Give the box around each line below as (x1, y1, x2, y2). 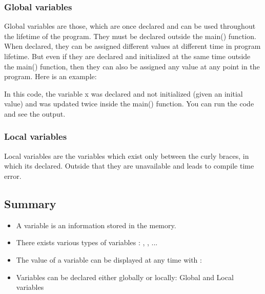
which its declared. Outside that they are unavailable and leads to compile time (4, 160, 254, 171)
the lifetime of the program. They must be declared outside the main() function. (4, 30, 256, 41)
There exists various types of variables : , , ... (16, 237, 158, 248)
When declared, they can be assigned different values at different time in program (4, 41, 261, 51)
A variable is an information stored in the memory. (16, 219, 176, 230)
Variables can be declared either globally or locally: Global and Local (16, 271, 234, 282)
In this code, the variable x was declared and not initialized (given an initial (4, 88, 243, 99)
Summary (4, 195, 56, 211)
